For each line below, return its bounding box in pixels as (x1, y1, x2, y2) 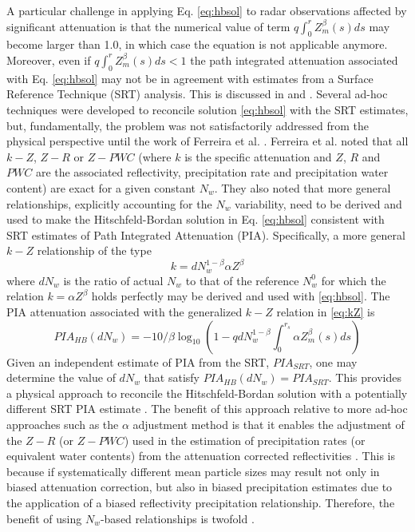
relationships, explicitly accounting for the (6, 195, 212, 212)
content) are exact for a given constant (6, 179, 196, 196)
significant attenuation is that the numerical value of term (6, 18, 290, 34)
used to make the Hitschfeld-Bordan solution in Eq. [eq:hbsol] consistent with (6, 211, 385, 228)
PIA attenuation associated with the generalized (6, 304, 243, 320)
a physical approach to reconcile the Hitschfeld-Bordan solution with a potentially (6, 384, 408, 401)
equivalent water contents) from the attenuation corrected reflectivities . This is (6, 447, 395, 464)
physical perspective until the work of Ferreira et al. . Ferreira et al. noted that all (6, 133, 409, 149)
